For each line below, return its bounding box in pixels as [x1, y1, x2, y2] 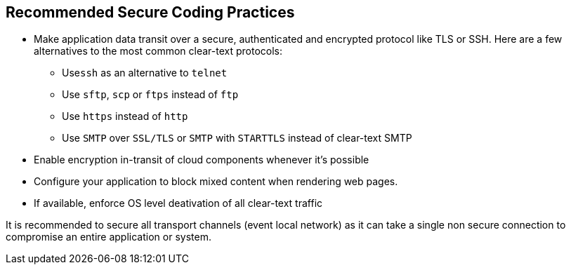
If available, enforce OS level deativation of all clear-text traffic [34, 197, 323, 210]
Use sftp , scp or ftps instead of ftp [62, 88, 239, 101]
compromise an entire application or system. [6, 231, 211, 243]
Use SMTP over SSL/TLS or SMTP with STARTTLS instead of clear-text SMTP [62, 132, 412, 144]
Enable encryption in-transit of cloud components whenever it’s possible [34, 154, 369, 166]
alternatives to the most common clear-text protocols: [34, 45, 283, 58]
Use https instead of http [62, 110, 188, 123]
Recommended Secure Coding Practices [6, 4, 295, 21]
